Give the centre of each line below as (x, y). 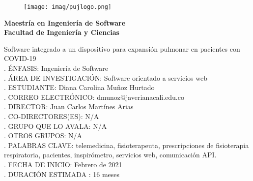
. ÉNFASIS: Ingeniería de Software (56, 68)
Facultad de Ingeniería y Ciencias (62, 32)
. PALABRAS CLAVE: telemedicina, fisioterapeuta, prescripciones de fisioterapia (126, 145)
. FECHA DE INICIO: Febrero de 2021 (63, 164)
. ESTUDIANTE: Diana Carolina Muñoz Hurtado (79, 87)
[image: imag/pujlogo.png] (68, 7)
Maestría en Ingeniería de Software (65, 22)
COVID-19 (20, 58)
